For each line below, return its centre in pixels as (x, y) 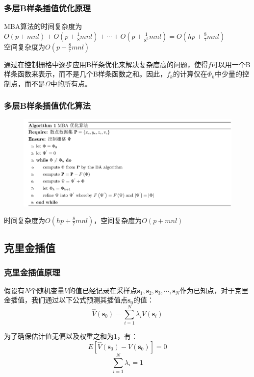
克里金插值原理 (32, 272)
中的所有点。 (71, 83)
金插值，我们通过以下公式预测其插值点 (66, 300)
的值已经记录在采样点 (103, 290)
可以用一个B (231, 64)
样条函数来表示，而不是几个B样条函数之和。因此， (85, 74)
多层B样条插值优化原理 (47, 8)
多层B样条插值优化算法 (47, 105)
